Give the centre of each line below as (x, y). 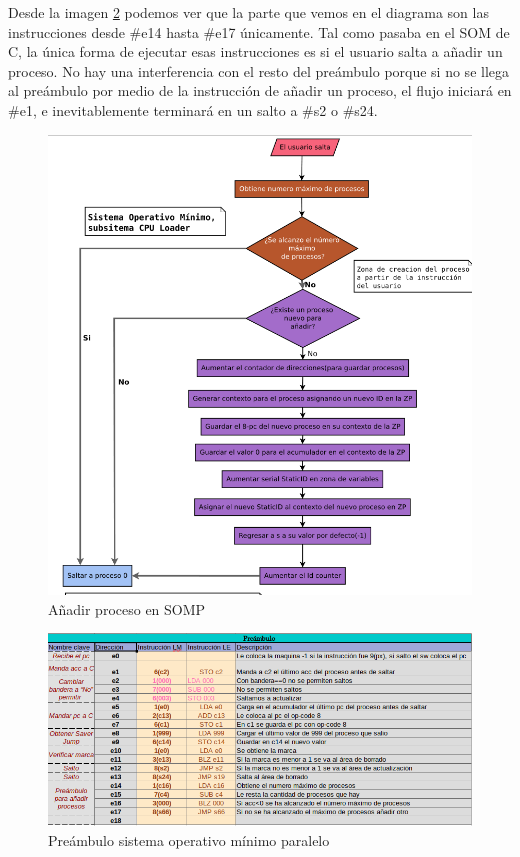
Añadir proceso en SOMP (127, 608)
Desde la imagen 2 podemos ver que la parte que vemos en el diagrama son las (248, 12)
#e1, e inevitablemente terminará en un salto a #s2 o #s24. (193, 109)
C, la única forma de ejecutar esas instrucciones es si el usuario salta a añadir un (255, 51)
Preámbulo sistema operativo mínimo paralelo (189, 840)
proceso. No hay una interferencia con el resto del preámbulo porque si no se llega (259, 70)
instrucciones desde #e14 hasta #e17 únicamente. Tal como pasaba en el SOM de (259, 31)
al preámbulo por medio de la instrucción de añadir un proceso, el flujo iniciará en (260, 90)
